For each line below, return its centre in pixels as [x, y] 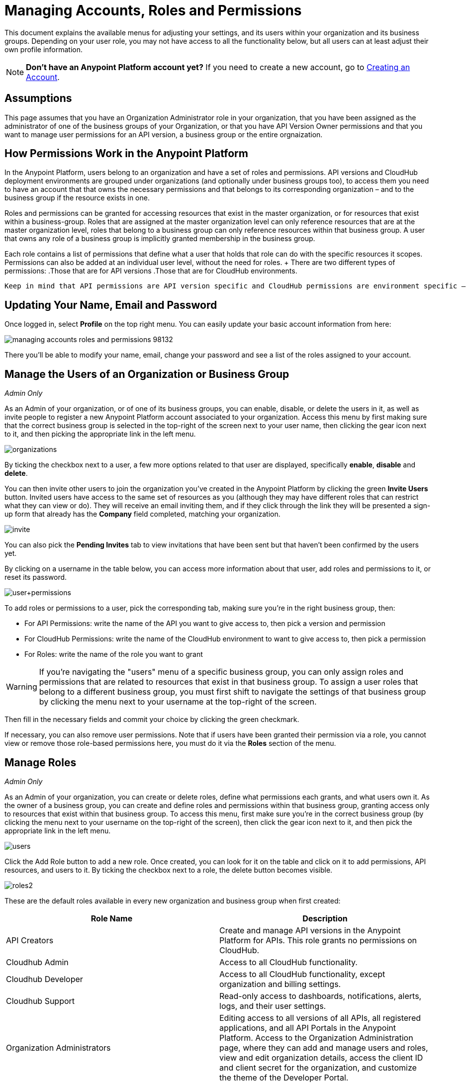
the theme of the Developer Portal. [284, 1077]
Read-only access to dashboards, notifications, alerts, [321, 996]
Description [325, 918]
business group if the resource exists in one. [77, 198]
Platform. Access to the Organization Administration [316, 1038]
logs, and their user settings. [273, 1006]
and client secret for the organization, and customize [318, 1067]
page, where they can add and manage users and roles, [324, 1047]
